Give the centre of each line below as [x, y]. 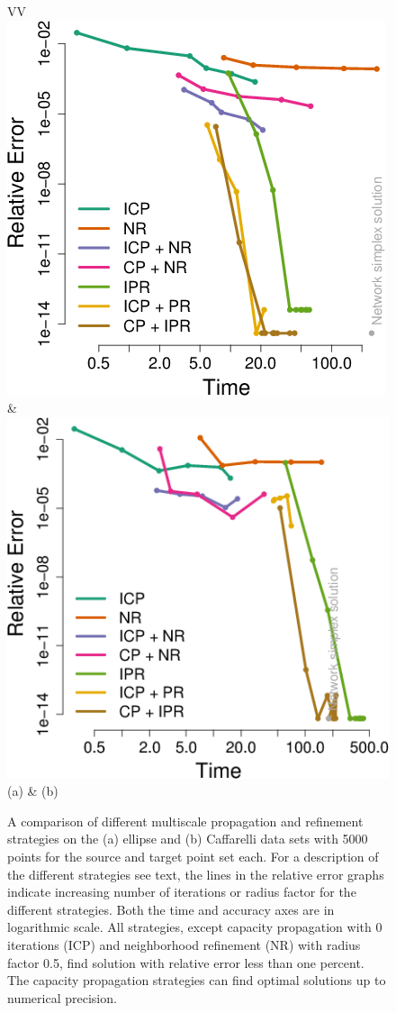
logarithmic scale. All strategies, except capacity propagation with [189, 927]
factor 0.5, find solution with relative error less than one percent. [186, 962]
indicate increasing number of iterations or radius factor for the [182, 892]
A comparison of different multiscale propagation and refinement [185, 821]
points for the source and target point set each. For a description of [193, 857]
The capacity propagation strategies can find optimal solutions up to [197, 980]
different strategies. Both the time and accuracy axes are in [171, 909]
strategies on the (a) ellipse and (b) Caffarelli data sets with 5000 [188, 839]
